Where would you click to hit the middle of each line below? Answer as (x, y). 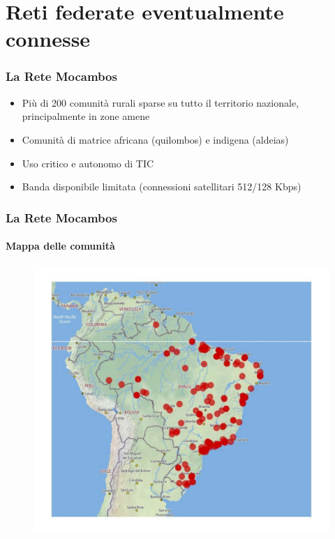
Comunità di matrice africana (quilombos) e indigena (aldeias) (155, 139)
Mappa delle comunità (60, 246)
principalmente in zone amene (86, 116)
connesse (48, 39)
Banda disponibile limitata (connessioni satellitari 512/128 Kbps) (162, 187)
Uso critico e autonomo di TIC (88, 163)
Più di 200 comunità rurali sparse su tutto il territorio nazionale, (160, 102)
